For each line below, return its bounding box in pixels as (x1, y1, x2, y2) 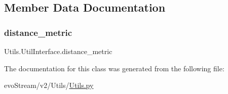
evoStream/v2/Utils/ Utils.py (4, 80, 94, 90)
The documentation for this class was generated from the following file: (4, 63, 224, 73)
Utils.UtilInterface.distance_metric (4, 46, 112, 56)
